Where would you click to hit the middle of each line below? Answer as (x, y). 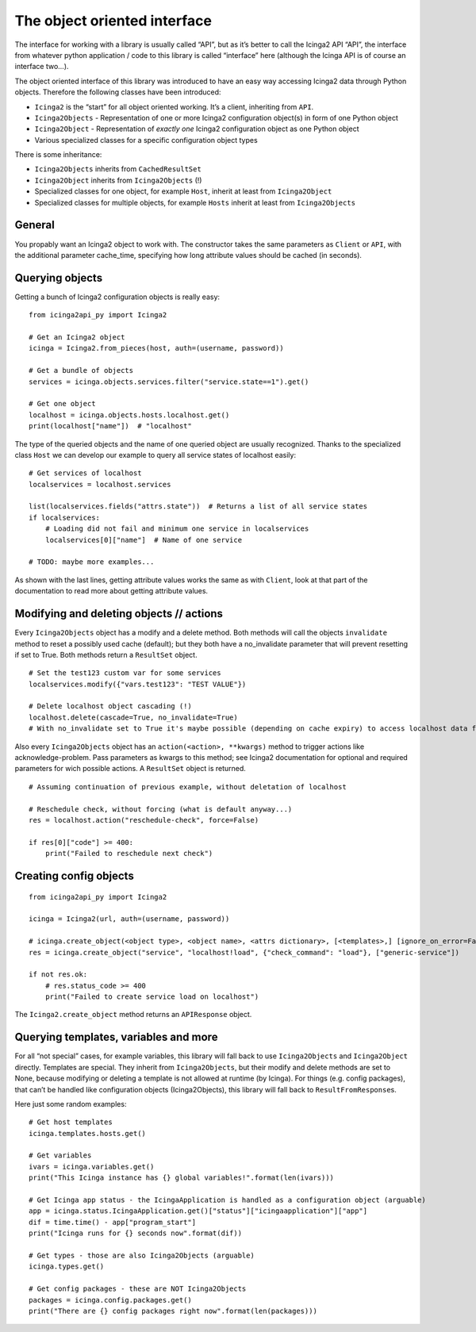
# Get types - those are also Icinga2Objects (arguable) (142, 1255)
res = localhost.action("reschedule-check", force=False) (144, 820)
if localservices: (65, 517)
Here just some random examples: (71, 1104)
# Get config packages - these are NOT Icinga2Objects (138, 1289)
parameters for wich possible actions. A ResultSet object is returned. (130, 769)
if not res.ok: (58, 975)
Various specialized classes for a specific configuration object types (146, 140)
